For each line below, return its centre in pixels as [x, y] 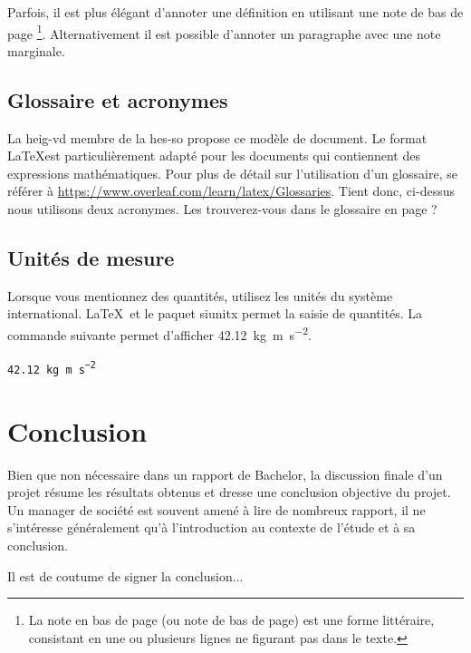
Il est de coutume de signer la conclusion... [125, 575]
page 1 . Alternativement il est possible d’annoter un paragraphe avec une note [224, 32]
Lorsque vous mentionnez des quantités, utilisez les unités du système [200, 295]
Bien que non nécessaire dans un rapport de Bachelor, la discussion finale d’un [225, 474]
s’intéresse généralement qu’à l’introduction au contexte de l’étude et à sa [211, 527]
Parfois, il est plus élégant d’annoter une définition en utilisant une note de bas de [235, 12]
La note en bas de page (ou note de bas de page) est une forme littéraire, [231, 620]
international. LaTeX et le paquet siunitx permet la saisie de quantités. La [215, 313]
